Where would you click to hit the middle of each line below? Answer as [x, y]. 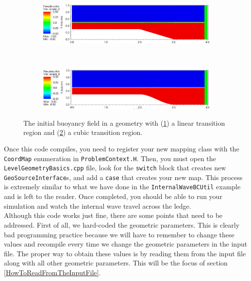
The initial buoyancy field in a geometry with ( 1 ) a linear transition [124, 123]
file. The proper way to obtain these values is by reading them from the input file [125, 253]
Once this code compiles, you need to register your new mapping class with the [122, 148]
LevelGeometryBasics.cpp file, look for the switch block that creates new [115, 168]
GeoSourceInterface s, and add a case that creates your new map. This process [123, 177]
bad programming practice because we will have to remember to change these [119, 234]
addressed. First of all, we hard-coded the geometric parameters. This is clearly [122, 224]
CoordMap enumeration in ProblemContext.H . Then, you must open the [110, 158]
